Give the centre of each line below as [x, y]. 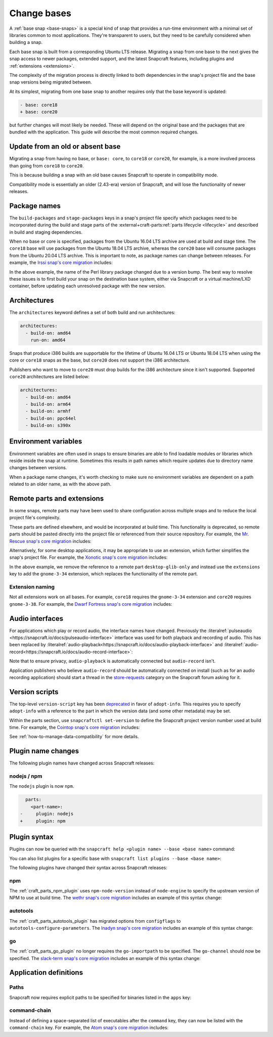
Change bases [40, 13]
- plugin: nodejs [47, 814]
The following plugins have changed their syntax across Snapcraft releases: [88, 868]
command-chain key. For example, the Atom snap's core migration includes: [89, 1028]
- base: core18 [39, 105]
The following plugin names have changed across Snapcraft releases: [82, 763]
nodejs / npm [26, 776]
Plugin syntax [32, 837]
